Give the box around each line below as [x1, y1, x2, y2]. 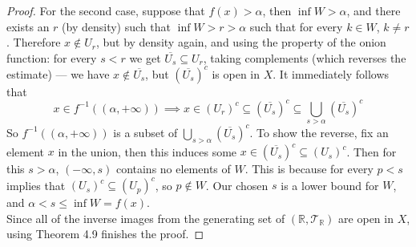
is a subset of [113, 123, 178, 140]
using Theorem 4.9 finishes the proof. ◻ [6, 225, 204, 242]
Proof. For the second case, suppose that [6, 2, 205, 18]
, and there [346, 2, 401, 18]
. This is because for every [244, 160, 374, 177]
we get [129, 49, 161, 66]
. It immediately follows [273, 65, 390, 82]
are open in [338, 209, 394, 226]
